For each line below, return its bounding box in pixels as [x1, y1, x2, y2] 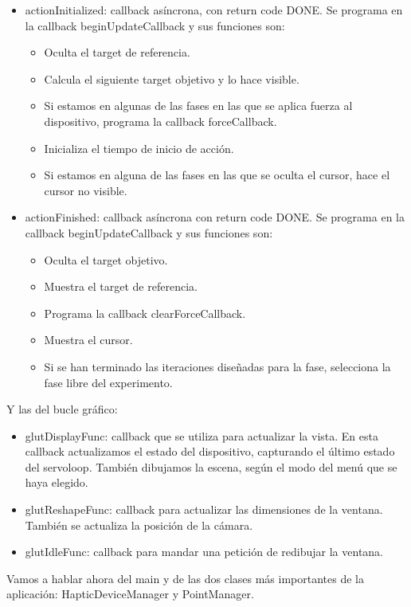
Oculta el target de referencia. [44, 44, 190, 61]
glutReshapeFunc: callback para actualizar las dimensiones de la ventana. [25, 501, 383, 518]
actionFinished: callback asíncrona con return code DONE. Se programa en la [25, 209, 405, 225]
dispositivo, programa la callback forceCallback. [44, 112, 277, 129]
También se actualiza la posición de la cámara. [25, 516, 253, 533]
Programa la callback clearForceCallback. [44, 304, 246, 321]
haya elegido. [25, 474, 88, 491]
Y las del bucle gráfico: [6, 401, 118, 417]
